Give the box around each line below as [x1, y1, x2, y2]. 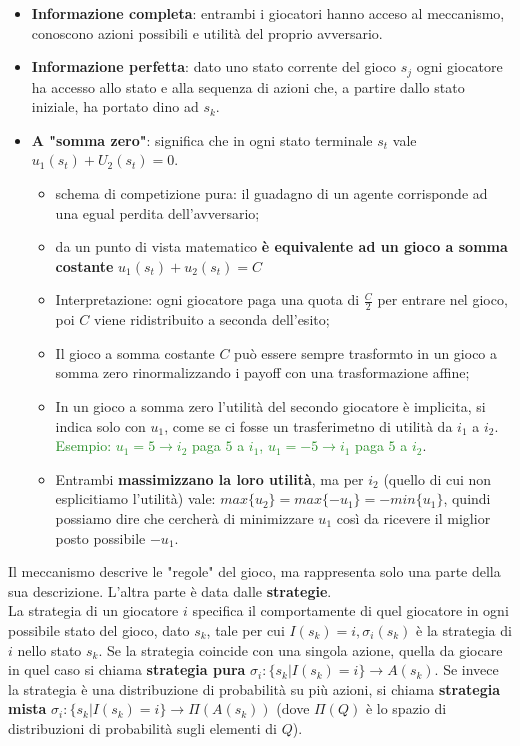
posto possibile [55, 527, 146, 548]
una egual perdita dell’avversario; [55, 202, 260, 223]
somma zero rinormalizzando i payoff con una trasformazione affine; [55, 362, 470, 383]
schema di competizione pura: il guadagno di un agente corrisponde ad [55, 183, 488, 204]
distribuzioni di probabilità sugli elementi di [8, 717, 278, 738]
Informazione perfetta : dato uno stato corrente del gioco [31, 56, 397, 77]
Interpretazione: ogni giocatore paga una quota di [55, 289, 360, 310]
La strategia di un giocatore [8, 600, 179, 621]
